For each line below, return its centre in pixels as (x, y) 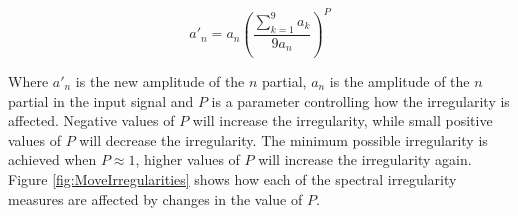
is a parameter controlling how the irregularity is (360, 100)
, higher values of (187, 159)
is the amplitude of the (399, 81)
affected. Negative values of (91, 120)
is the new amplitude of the (160, 81)
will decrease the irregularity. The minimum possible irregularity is (283, 139)
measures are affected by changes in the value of (155, 198)
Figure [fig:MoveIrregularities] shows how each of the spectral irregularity (232, 179)
